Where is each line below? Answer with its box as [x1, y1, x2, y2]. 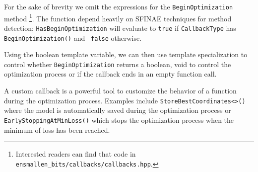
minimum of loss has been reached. [4, 124, 110, 135]
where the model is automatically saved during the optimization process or [4, 105, 231, 115]
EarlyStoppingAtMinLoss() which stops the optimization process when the [4, 114, 234, 125]
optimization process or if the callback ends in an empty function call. [4, 69, 217, 79]
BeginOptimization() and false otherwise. [4, 32, 142, 43]
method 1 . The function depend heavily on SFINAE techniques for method [4, 11, 232, 23]
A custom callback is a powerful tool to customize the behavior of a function [4, 86, 237, 96]
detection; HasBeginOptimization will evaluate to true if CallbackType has [4, 22, 236, 33]
